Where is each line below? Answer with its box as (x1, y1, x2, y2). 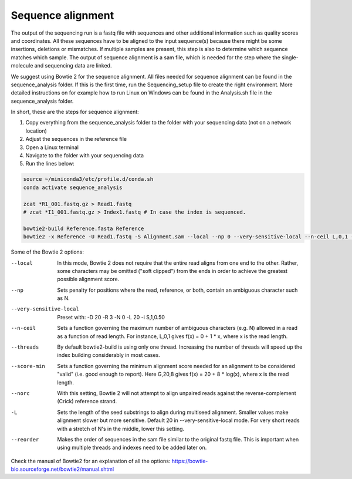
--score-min (11, 363, 45, 369)
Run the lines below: (25, 160, 75, 167)
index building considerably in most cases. (57, 352, 161, 359)
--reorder (11, 436, 39, 443)
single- (282, 53, 299, 61)
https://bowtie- (171, 457, 208, 464)
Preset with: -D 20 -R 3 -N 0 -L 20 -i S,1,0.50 (57, 313, 165, 321)
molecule (11, 62, 33, 69)
